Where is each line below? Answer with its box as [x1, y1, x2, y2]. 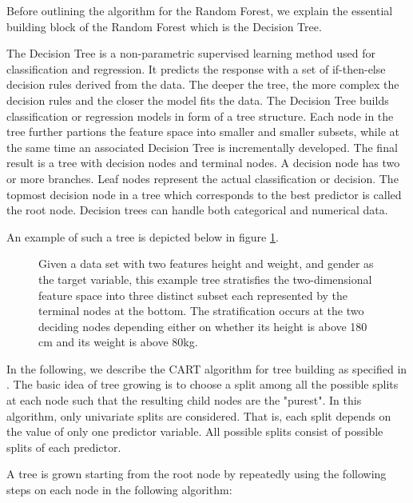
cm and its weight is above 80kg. [38, 333, 198, 350]
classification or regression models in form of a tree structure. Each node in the [6, 107, 394, 124]
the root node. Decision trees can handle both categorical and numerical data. [6, 202, 388, 218]
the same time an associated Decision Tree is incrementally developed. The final [6, 138, 398, 155]
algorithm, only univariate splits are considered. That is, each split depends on [6, 407, 391, 424]
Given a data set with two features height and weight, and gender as [38, 255, 374, 272]
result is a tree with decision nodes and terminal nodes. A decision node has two [6, 154, 400, 171]
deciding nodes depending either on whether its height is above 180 [38, 317, 367, 334]
